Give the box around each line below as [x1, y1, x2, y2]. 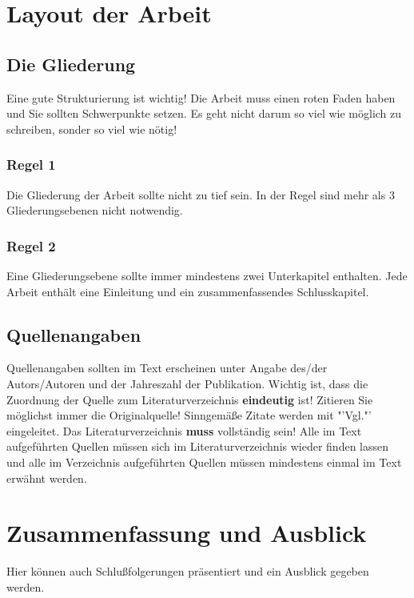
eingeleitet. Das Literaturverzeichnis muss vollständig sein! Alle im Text [6, 422, 362, 439]
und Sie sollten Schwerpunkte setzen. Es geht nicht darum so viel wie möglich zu [6, 105, 402, 122]
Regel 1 [6, 155, 56, 175]
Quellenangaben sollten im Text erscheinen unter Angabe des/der [6, 359, 328, 376]
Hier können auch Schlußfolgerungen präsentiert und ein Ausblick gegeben [6, 563, 369, 580]
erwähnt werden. [6, 469, 87, 486]
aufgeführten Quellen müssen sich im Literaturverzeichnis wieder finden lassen [6, 438, 389, 455]
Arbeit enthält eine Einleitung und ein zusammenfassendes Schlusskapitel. [6, 283, 369, 299]
